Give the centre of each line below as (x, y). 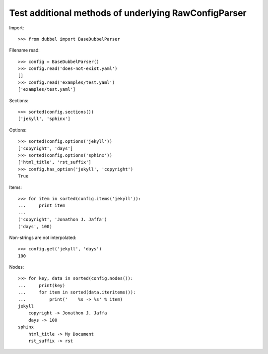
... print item (42, 206)
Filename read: (24, 50)
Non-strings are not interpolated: (43, 237)
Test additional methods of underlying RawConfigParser (128, 13)
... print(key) (42, 285)
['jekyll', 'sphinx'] (44, 119)
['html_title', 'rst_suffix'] (55, 162)
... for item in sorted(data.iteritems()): (77, 292)
